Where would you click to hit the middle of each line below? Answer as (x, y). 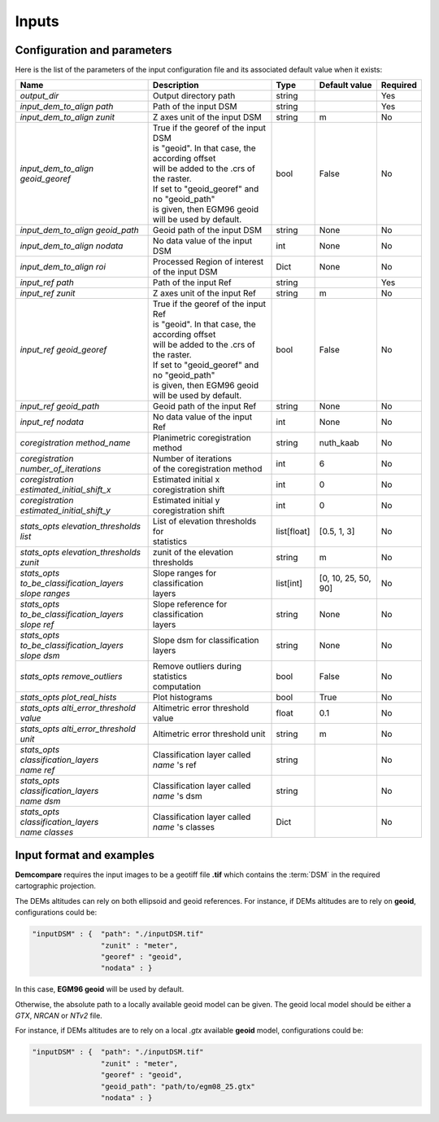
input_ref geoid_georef (63, 350)
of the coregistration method (207, 469)
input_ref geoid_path (60, 406)
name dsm (40, 801)
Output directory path (194, 96)
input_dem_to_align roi (63, 267)
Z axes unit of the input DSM (207, 117)
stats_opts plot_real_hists (68, 698)
